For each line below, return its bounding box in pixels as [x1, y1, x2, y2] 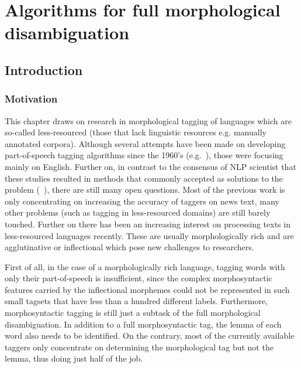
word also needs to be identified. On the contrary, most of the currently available [5, 329, 295, 342]
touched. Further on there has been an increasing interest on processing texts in [5, 217, 290, 230]
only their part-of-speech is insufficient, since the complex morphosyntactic [5, 272, 272, 284]
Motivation [5, 91, 58, 106]
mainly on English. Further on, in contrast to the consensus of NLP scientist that [5, 160, 296, 172]
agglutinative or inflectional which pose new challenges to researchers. [5, 241, 254, 253]
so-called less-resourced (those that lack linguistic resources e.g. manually [5, 126, 267, 138]
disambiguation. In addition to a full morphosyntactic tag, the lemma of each [5, 318, 282, 330]
